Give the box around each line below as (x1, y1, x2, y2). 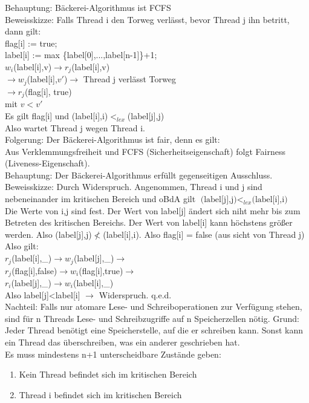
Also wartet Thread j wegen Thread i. (5, 121, 145, 134)
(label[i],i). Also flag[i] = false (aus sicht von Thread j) (103, 228, 305, 240)
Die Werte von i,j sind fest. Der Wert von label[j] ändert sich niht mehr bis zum (5, 204, 301, 217)
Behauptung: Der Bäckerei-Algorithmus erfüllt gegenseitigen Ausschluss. (5, 168, 273, 181)
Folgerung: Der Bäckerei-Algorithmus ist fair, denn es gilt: (5, 133, 220, 146)
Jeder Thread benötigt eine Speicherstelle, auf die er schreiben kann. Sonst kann (5, 324, 303, 336)
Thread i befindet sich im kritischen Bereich (19, 388, 182, 401)
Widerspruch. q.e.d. (99, 288, 172, 301)
